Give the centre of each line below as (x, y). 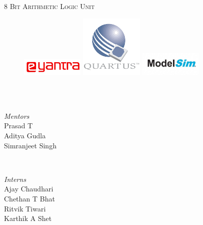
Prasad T (19, 126)
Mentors (17, 116)
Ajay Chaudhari (29, 189)
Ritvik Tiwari (25, 208)
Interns (15, 179)
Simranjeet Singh (30, 145)
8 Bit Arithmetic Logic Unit (49, 6)
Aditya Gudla (25, 135)
